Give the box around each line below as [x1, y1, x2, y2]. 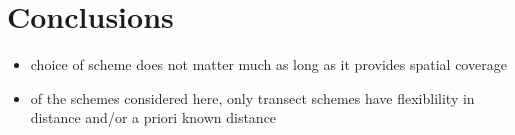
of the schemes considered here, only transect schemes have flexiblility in [30, 87, 475, 108]
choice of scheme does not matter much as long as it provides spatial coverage [30, 54, 507, 75]
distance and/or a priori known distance [30, 107, 277, 128]
